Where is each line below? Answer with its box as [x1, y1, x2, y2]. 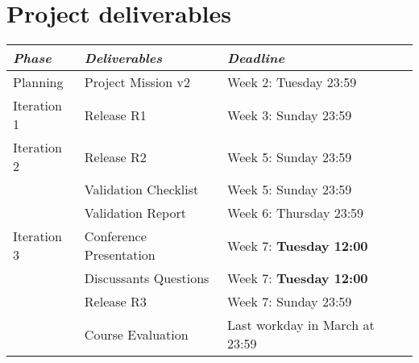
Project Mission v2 [84, 73, 190, 92]
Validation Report [84, 203, 186, 223]
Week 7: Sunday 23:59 [227, 292, 352, 311]
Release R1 [84, 105, 147, 124]
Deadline [227, 48, 284, 68]
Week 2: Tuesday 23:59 [227, 73, 357, 92]
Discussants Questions [84, 269, 209, 288]
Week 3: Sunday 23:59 [227, 105, 352, 124]
